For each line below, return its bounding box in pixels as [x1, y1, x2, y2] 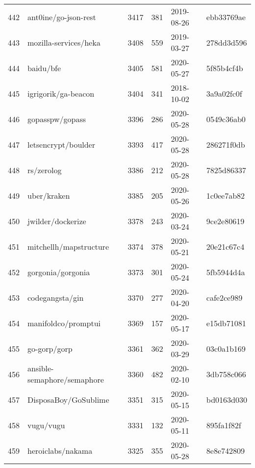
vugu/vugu [27, 419, 65, 431]
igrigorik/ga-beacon [27, 87, 95, 99]
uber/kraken [27, 189, 70, 201]
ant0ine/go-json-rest [27, 11, 96, 23]
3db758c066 [206, 368, 246, 380]
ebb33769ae [206, 11, 246, 23]
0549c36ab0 [206, 113, 246, 125]
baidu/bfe [27, 62, 61, 74]
